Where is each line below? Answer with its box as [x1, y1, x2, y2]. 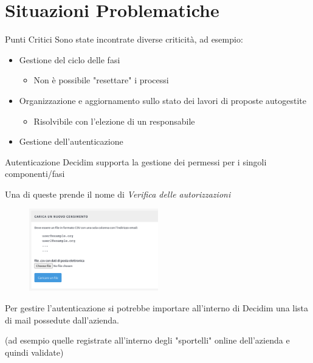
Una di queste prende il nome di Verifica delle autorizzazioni [5, 187, 231, 200]
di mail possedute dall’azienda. [5, 313, 120, 326]
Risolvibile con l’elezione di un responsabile [33, 114, 195, 127]
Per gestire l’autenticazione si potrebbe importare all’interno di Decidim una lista [5, 302, 309, 314]
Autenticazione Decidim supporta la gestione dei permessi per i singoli [5, 155, 267, 168]
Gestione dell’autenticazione [19, 135, 123, 148]
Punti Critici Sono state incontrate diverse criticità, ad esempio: [5, 33, 243, 46]
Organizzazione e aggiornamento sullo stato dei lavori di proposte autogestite [19, 94, 306, 106]
